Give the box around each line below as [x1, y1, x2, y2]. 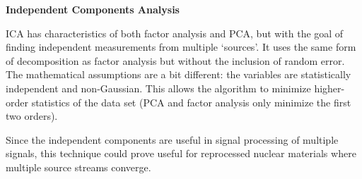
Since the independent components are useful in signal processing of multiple [6, 132, 339, 147]
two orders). [6, 109, 58, 123]
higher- [314, 80, 345, 95]
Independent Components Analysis [6, 2, 180, 16]
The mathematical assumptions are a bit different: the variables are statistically [6, 67, 351, 82]
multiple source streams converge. [6, 159, 151, 174]
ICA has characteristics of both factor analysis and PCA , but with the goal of [6, 25, 344, 40]
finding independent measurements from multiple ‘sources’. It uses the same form [6, 39, 356, 54]
